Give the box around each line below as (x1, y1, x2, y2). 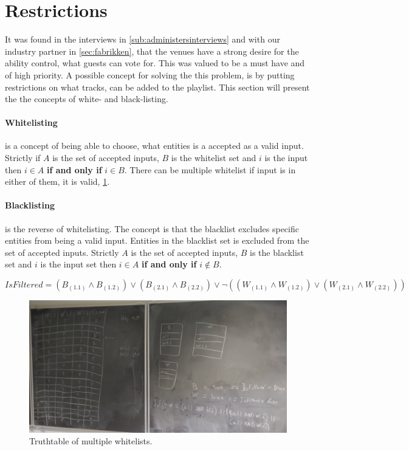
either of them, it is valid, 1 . (5, 175, 110, 188)
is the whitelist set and (171, 151, 256, 164)
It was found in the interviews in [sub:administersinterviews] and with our (5, 33, 280, 46)
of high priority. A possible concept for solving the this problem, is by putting (5, 68, 295, 81)
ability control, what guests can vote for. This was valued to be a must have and (5, 57, 305, 69)
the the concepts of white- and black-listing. (5, 92, 168, 105)
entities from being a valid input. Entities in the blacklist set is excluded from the (5, 234, 309, 247)
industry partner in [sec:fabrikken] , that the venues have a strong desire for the (5, 44, 299, 57)
